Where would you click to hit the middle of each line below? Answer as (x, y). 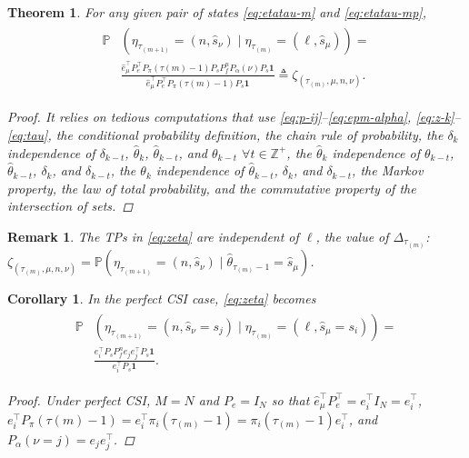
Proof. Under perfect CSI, (79, 399)
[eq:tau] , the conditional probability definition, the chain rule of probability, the (225, 134)
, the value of (352, 236)
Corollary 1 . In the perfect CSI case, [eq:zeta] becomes (162, 299)
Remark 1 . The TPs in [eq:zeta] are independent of (153, 236)
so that (290, 399)
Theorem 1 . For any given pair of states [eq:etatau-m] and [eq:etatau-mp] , (217, 12)
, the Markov (388, 170)
